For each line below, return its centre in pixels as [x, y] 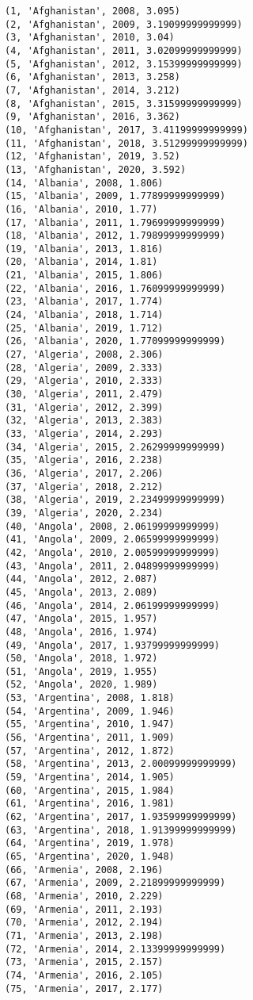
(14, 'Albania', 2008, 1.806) [84, 183]
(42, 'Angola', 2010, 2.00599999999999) [113, 552]
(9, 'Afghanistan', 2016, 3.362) [93, 117]
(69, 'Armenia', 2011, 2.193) [84, 909]
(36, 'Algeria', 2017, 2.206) [84, 473]
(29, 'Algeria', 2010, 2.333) [84, 381]
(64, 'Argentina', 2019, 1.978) [90, 843]
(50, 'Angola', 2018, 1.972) [81, 659]
